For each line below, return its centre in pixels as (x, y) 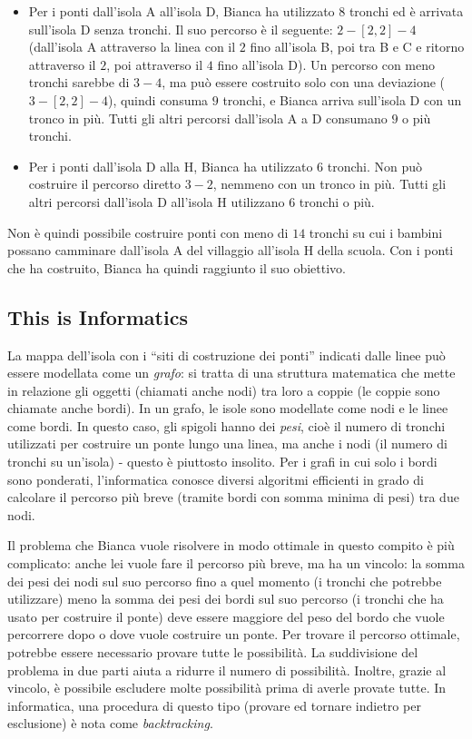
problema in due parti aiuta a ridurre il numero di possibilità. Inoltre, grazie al (227, 670)
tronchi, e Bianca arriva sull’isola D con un (342, 99)
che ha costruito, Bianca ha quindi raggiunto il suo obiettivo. (177, 267)
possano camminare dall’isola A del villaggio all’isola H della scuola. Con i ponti (231, 250)
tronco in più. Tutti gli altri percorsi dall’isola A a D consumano (208, 118)
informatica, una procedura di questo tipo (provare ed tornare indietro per (214, 705)
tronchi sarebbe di (79, 82)
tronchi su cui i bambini (376, 232)
